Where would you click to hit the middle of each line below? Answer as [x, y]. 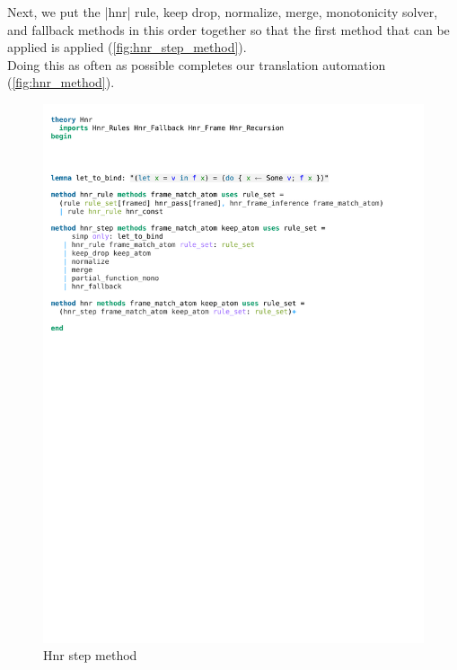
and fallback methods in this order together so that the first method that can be [228, 29]
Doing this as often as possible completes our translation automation [197, 64]
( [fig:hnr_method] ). [61, 82]
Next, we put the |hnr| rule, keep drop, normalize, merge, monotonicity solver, [223, 12]
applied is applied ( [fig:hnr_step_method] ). [127, 47]
